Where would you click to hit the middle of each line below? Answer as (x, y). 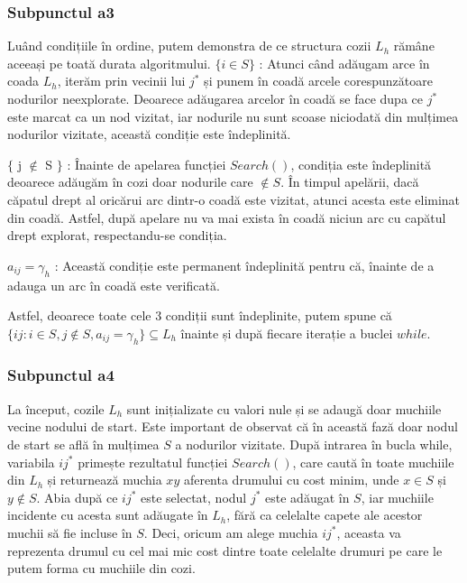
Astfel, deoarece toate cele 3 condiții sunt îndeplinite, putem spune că (200, 315)
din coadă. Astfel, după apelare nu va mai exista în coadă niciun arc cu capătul (227, 217)
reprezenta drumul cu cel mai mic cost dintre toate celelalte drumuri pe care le (225, 550)
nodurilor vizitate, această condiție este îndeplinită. (149, 134)
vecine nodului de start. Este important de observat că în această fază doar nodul (233, 426)
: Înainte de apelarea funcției (147, 164)
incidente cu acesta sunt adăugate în (108, 515)
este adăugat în (307, 497)
